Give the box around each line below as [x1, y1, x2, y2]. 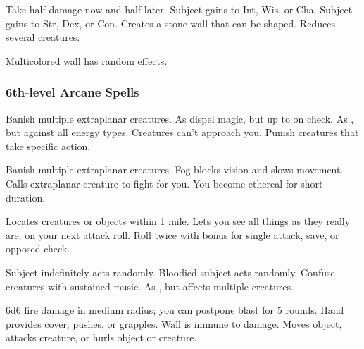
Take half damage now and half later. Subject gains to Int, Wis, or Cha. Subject [6, 2, 353, 16]
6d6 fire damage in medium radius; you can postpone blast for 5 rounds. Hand [6, 302, 344, 317]
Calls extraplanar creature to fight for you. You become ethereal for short [6, 176, 323, 190]
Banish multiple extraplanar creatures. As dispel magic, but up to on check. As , [6, 111, 354, 125]
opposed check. [6, 241, 70, 256]
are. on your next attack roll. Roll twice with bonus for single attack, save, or [6, 227, 339, 242]
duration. [6, 190, 46, 204]
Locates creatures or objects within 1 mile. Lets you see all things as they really [6, 214, 351, 228]
